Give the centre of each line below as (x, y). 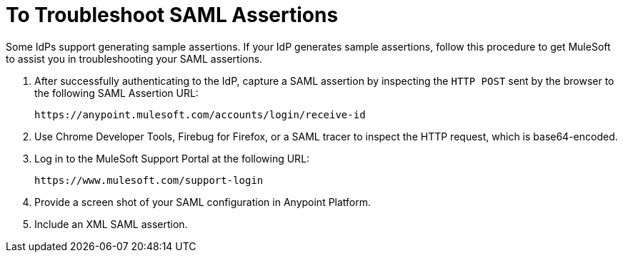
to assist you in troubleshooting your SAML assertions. (134, 58)
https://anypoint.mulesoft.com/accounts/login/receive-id (200, 114)
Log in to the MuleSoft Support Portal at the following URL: (172, 158)
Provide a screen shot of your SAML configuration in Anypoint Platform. (203, 202)
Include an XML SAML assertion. (111, 224)
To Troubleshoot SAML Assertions (172, 15)
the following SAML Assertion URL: (116, 93)
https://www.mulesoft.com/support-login (149, 180)
